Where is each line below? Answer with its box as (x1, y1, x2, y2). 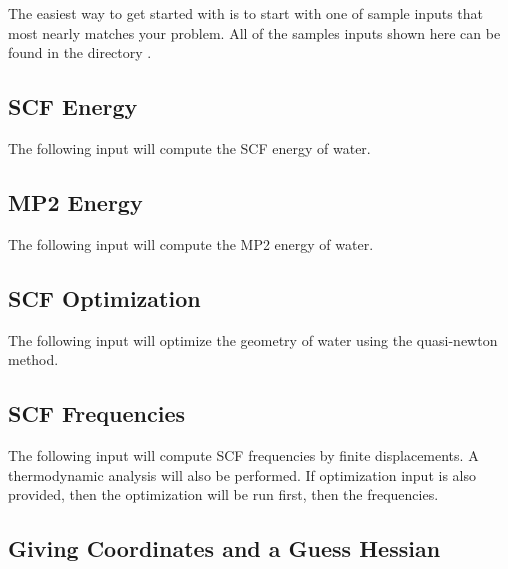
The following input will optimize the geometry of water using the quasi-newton (8, 329, 498, 350)
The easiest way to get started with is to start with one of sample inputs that (8, 3, 484, 23)
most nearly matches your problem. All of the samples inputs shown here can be (8, 22, 501, 43)
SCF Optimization (8, 282, 201, 313)
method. (8, 349, 59, 370)
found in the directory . (8, 42, 152, 63)
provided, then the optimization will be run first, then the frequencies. (8, 484, 439, 505)
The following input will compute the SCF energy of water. (8, 137, 371, 158)
